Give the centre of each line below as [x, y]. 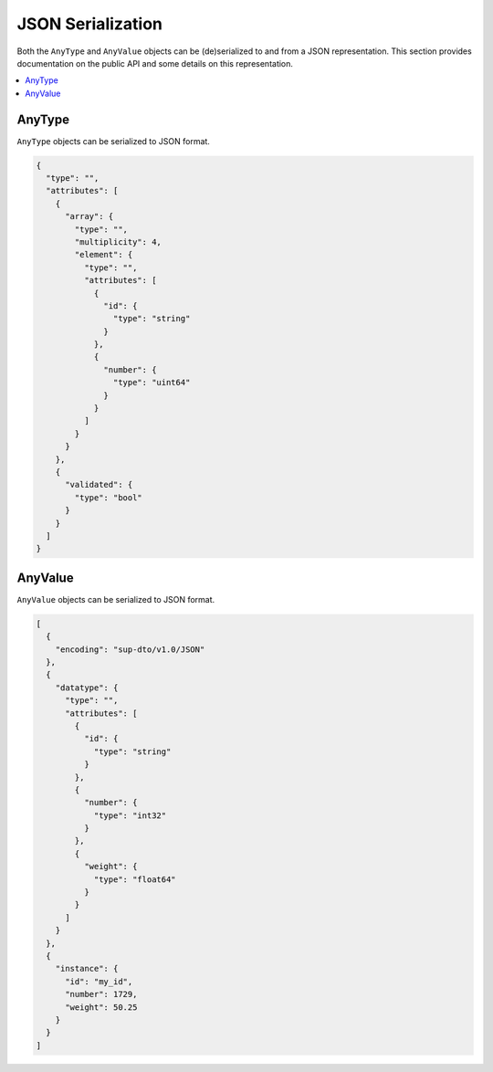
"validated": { [99, 485]
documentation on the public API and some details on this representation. [155, 63]
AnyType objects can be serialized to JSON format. [113, 141]
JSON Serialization [90, 24]
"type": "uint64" [152, 383]
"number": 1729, [101, 994]
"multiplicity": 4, [118, 242]
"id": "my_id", [99, 981]
